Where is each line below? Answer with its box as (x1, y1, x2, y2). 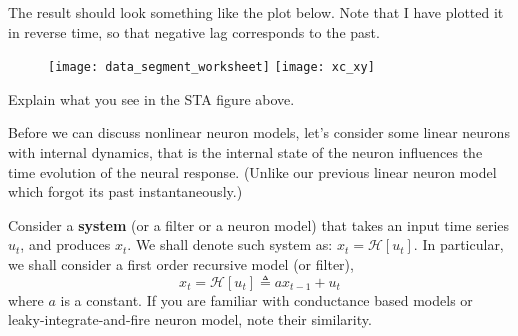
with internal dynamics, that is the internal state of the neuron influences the (8, 142, 483, 163)
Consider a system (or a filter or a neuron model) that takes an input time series (8, 214, 510, 235)
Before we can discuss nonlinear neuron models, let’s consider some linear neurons (8, 122, 510, 143)
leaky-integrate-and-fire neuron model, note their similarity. (8, 309, 372, 330)
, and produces (20, 234, 111, 255)
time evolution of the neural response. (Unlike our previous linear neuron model (8, 161, 497, 182)
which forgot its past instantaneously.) (8, 181, 243, 202)
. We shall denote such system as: (127, 234, 333, 255)
